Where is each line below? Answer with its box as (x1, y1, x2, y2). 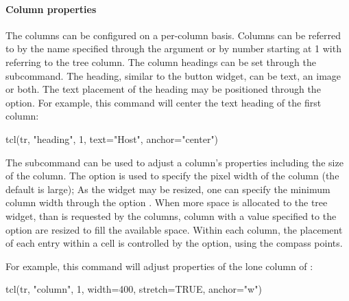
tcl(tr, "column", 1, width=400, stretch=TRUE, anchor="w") (5, 282, 262, 296)
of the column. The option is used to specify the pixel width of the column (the (5, 168, 339, 183)
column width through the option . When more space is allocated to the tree (5, 195, 328, 210)
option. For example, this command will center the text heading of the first (5, 95, 322, 109)
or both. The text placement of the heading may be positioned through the (5, 82, 321, 96)
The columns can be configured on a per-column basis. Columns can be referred (5, 27, 341, 42)
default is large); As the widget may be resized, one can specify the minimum (5, 181, 330, 196)
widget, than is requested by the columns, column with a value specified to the (5, 208, 337, 223)
